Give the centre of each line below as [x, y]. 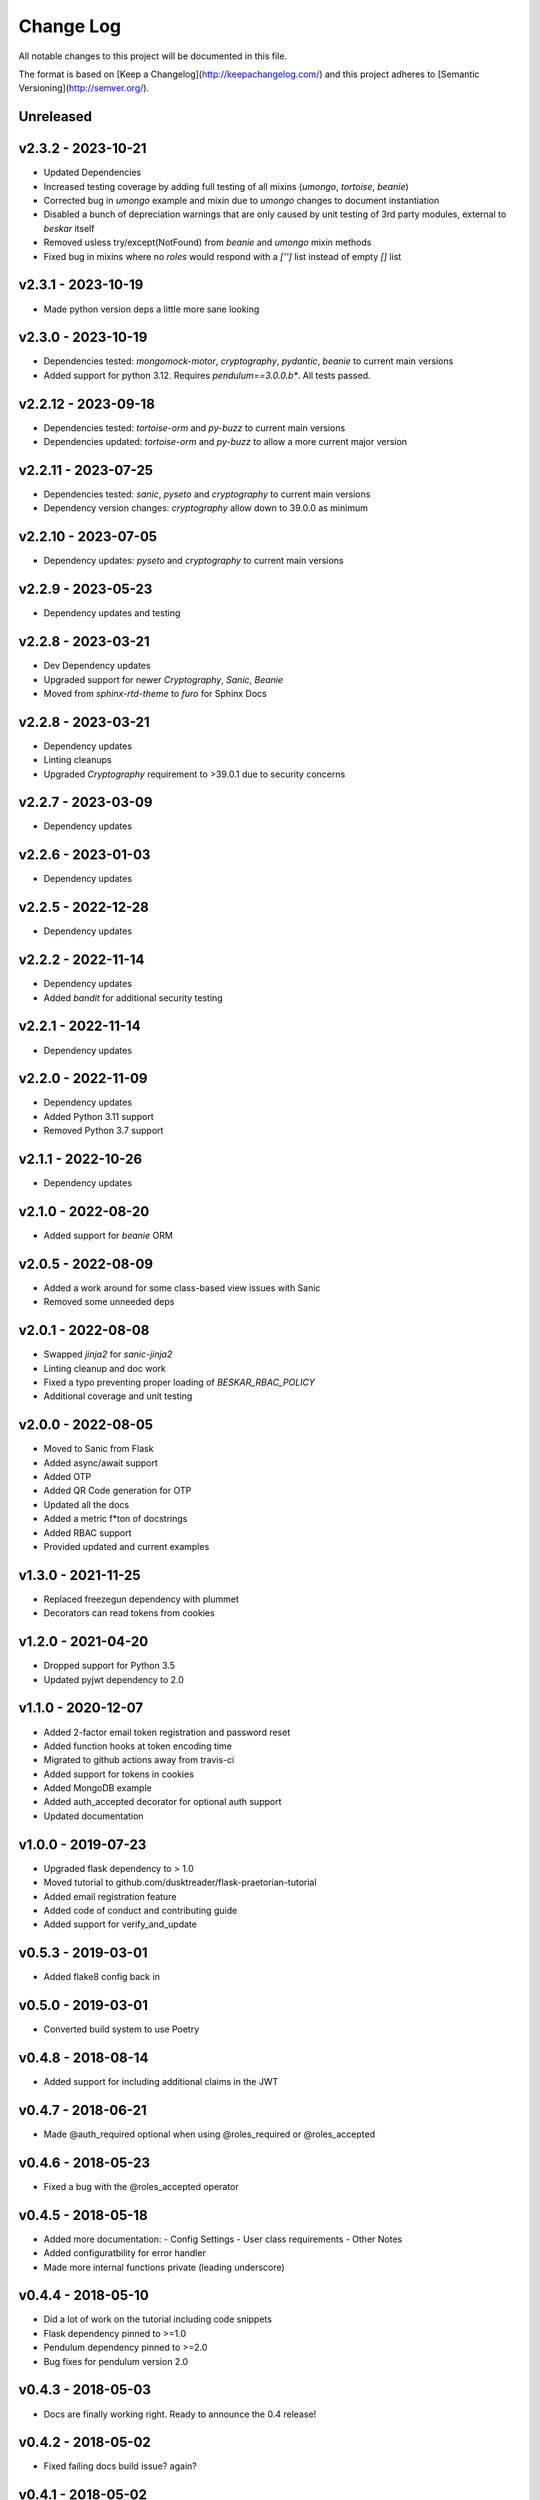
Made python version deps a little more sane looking [151, 309]
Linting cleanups [77, 760]
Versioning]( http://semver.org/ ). [84, 88]
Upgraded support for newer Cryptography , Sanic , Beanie [163, 679]
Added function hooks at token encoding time [137, 1746]
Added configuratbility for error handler [125, 2253]
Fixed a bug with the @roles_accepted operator [141, 2186]
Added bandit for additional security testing [133, 997]
